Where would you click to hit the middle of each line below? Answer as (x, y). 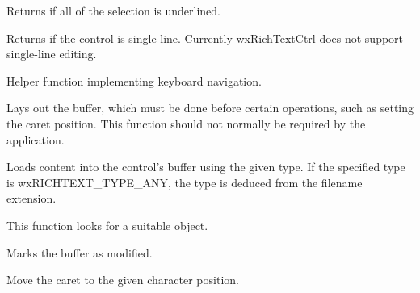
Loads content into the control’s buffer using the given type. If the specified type (206, 167)
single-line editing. (52, 54)
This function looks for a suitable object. (107, 225)
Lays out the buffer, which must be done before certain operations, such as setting (210, 108)
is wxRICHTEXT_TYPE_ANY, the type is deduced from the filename (185, 182)
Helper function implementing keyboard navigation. (134, 80)
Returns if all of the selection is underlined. (113, 10)
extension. (31, 198)
